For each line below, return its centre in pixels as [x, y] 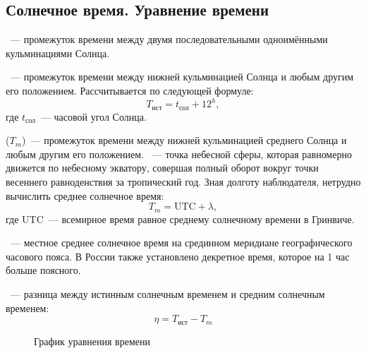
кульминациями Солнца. [58, 53]
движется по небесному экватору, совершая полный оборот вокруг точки [162, 168]
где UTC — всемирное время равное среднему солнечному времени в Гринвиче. [180, 219]
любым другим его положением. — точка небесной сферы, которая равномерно [179, 154]
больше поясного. [43, 270]
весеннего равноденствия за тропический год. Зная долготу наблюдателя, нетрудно [183, 181]
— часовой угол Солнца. [93, 116]
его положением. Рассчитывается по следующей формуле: [130, 90]
